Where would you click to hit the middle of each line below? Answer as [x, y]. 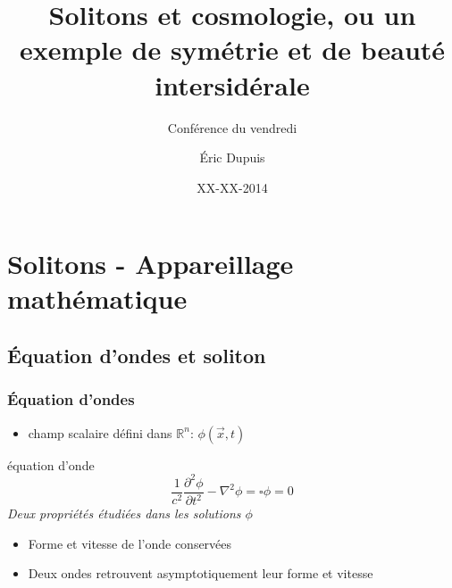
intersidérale [232, 84]
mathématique [97, 298]
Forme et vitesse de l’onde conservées [130, 543]
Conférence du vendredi [232, 127]
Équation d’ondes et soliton [137, 356]
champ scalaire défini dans [100, 432]
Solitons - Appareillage [151, 264]
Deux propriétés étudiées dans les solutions [124, 513]
